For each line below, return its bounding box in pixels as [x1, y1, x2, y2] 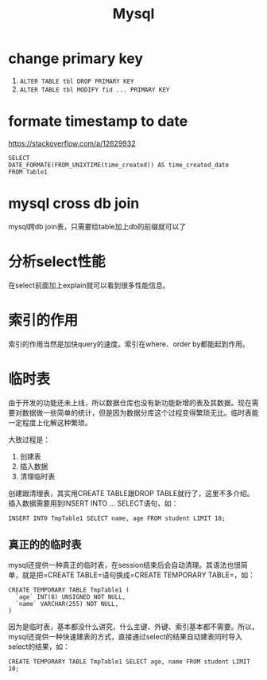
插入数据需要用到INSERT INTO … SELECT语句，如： [8, 498, 179, 508]
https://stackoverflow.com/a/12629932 [8, 139, 136, 148]
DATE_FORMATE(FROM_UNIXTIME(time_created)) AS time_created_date [8, 161, 229, 169]
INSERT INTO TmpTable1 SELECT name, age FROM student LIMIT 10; [8, 514, 226, 522]
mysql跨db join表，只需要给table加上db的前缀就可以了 [8, 221, 187, 231]
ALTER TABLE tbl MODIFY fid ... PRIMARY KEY [19, 85, 170, 94]
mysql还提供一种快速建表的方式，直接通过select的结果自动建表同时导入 [8, 632, 242, 642]
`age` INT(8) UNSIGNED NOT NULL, [15, 593, 126, 601]
